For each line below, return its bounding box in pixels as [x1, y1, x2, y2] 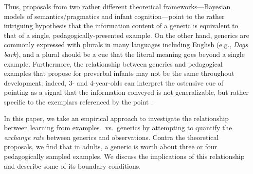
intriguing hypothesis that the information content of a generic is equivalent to [4, 20, 238, 31]
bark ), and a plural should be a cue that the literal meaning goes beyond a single [4, 49, 245, 59]
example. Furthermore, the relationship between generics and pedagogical [4, 58, 223, 69]
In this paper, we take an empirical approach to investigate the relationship [4, 113, 229, 123]
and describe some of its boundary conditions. [4, 160, 141, 171]
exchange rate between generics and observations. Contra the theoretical [4, 132, 219, 142]
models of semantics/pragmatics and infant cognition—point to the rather [4, 11, 225, 21]
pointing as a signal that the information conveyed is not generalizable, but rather [4, 87, 249, 97]
